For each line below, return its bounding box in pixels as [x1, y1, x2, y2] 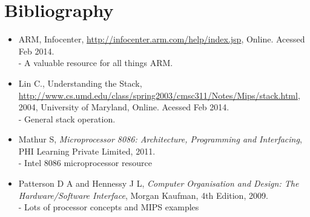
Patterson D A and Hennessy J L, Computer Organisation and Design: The [18, 177, 299, 190]
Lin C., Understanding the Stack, [18, 76, 142, 89]
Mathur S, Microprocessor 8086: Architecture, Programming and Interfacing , [18, 133, 302, 145]
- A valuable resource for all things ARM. [18, 56, 173, 69]
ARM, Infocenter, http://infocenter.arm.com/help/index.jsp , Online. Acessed [18, 33, 305, 45]
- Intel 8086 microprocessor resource [18, 156, 152, 169]
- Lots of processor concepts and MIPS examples [18, 201, 199, 213]
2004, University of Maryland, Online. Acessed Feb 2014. [18, 101, 229, 113]
